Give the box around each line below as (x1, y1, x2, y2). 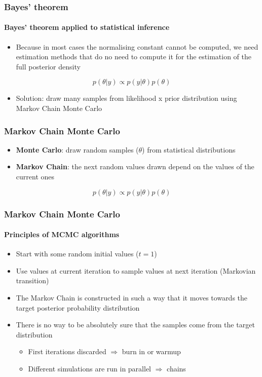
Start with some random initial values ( (16, 248, 139, 259)
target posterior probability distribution (16, 302, 140, 313)
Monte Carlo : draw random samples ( (16, 144, 139, 155)
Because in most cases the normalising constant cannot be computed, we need (16, 41, 258, 52)
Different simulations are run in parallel (28, 363, 152, 373)
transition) (16, 275, 49, 286)
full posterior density (16, 61, 81, 71)
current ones (16, 171, 55, 182)
